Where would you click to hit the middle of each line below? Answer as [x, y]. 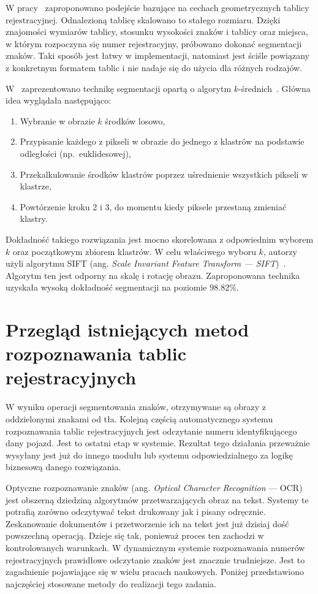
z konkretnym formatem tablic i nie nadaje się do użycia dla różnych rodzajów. [154, 67]
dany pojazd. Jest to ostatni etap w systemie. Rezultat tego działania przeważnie [158, 443]
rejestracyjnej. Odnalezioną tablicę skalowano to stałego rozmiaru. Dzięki [143, 19]
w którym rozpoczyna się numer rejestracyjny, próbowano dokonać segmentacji [154, 43]
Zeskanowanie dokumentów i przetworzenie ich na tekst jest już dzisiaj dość [147, 523]
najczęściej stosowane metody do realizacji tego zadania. [111, 583]
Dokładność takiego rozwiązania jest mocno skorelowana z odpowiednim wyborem [160, 239]
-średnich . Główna [274, 88]
